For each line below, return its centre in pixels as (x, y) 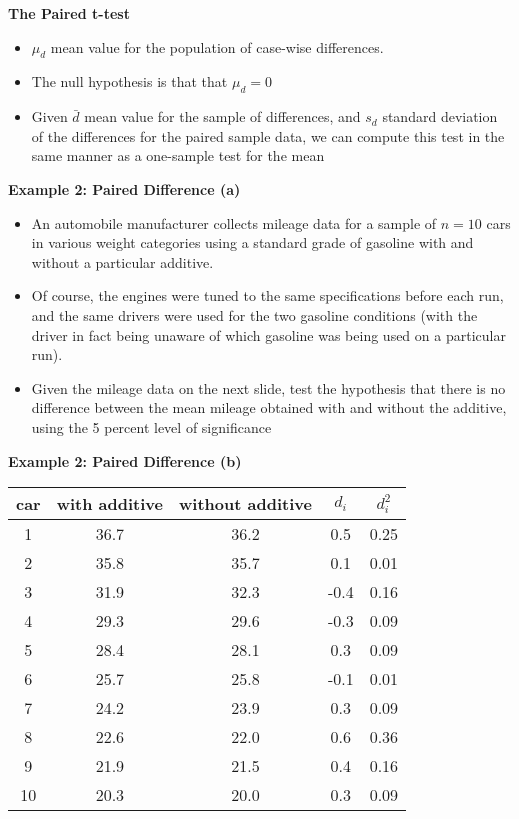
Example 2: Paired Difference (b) (125, 460)
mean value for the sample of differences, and (222, 116)
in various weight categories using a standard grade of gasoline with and (252, 242)
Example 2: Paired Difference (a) (124, 188)
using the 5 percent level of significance (151, 426)
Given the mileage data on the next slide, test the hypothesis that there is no (268, 387)
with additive (110, 504)
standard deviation (440, 116)
